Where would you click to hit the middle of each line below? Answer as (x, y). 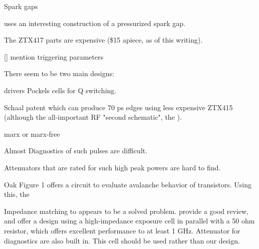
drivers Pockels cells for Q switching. (60, 90)
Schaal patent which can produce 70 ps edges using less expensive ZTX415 (118, 107)
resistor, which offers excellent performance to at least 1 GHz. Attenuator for (122, 230)
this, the (17, 194)
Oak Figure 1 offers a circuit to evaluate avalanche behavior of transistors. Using (128, 184)
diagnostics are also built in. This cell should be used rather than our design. (122, 240)
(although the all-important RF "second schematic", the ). (93, 117)
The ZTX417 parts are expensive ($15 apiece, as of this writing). (103, 40)
